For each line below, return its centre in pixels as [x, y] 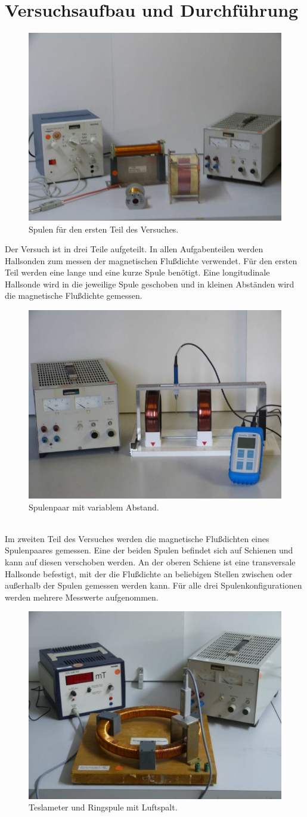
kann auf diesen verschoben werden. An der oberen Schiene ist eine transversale [150, 561]
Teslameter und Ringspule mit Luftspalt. [103, 807]
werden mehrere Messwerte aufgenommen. [82, 597]
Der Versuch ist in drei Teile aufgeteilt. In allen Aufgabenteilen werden [134, 249]
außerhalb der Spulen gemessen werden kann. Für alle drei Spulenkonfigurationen [153, 585]
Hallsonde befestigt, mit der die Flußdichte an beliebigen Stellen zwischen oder [149, 573]
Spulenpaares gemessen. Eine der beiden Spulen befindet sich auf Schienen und [149, 550]
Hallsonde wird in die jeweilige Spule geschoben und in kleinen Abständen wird [150, 284]
